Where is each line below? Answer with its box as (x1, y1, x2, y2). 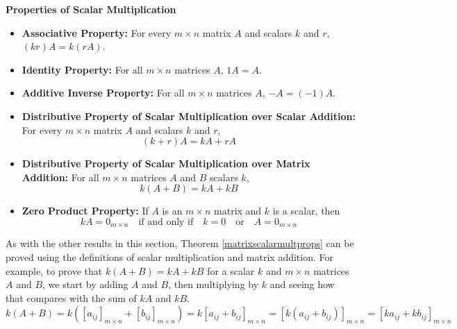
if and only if (138, 217, 194, 227)
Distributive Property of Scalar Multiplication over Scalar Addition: (22, 108, 356, 123)
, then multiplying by (168, 277, 259, 292)
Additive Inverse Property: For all (22, 85, 185, 100)
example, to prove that (6, 263, 103, 278)
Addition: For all (22, 169, 99, 184)
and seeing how (269, 277, 335, 292)
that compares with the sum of (6, 290, 137, 305)
